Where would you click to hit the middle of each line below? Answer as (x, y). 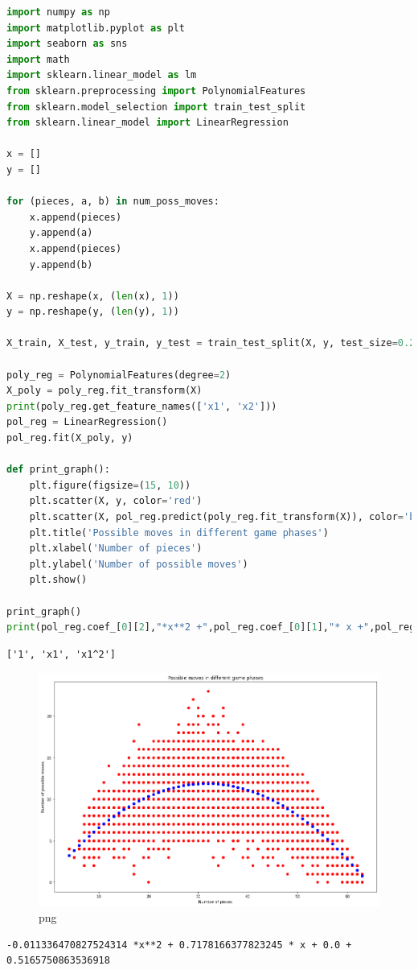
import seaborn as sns (67, 44)
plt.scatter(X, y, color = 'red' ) (116, 501)
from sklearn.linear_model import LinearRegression (148, 123)
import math (38, 59)
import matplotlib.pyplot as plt (96, 28)
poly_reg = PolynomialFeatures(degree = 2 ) (119, 375)
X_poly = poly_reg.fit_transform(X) (104, 391)
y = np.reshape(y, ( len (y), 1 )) (93, 312)
